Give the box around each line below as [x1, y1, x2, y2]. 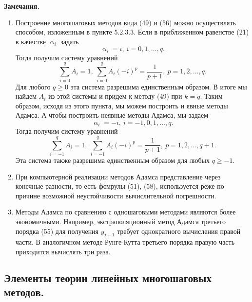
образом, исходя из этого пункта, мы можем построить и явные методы [15, 100, 228, 110]
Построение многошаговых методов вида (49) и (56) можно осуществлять [15, 17, 236, 27]
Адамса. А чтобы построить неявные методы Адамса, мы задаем [15, 110, 209, 120]
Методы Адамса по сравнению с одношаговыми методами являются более [15, 207, 236, 217]
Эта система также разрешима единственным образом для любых [15, 155, 210, 165]
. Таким [200, 91, 223, 101]
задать [60, 36, 79, 46]
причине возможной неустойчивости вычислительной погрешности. [15, 190, 216, 200]
